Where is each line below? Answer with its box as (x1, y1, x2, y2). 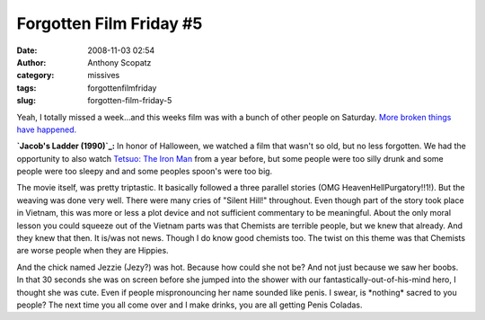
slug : (16, 95, 36, 106)
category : (16, 70, 55, 81)
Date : (16, 45, 38, 56)
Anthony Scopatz (87, 57, 152, 67)
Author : (16, 57, 47, 67)
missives (87, 70, 120, 81)
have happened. (16, 124, 77, 135)
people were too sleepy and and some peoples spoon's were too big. (16, 166, 273, 177)
